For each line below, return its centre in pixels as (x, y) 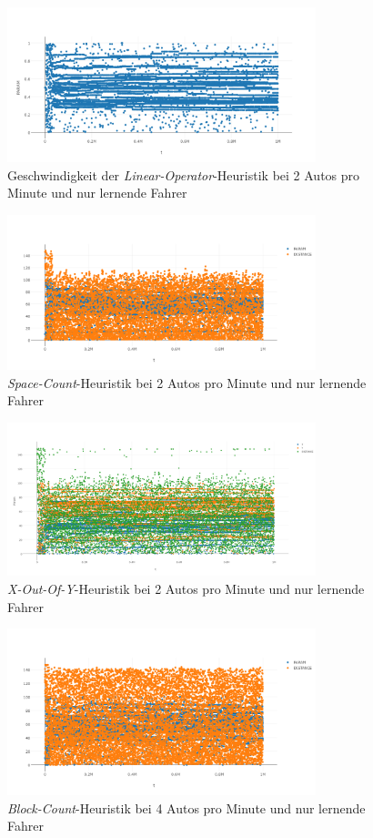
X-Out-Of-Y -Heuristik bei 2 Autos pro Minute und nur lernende (186, 588)
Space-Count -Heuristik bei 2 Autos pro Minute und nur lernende (187, 382)
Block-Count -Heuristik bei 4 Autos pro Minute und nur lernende (186, 807)
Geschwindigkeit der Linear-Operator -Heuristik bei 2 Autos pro (184, 174)
